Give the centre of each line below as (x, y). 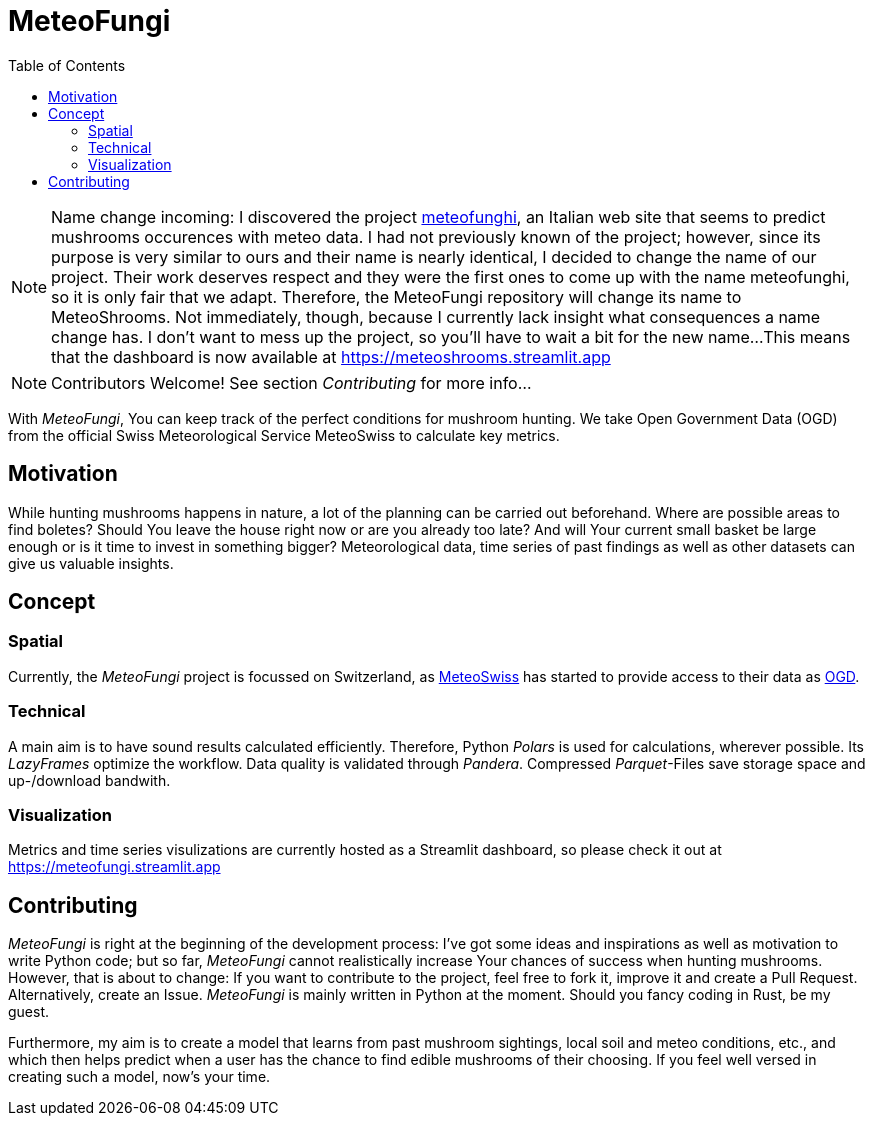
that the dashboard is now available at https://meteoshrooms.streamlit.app (331, 356)
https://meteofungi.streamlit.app (114, 867)
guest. (29, 1012)
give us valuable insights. (91, 563)
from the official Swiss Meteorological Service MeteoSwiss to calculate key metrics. (284, 435)
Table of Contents (67, 65)
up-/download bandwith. (89, 780)
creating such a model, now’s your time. (139, 1077)
